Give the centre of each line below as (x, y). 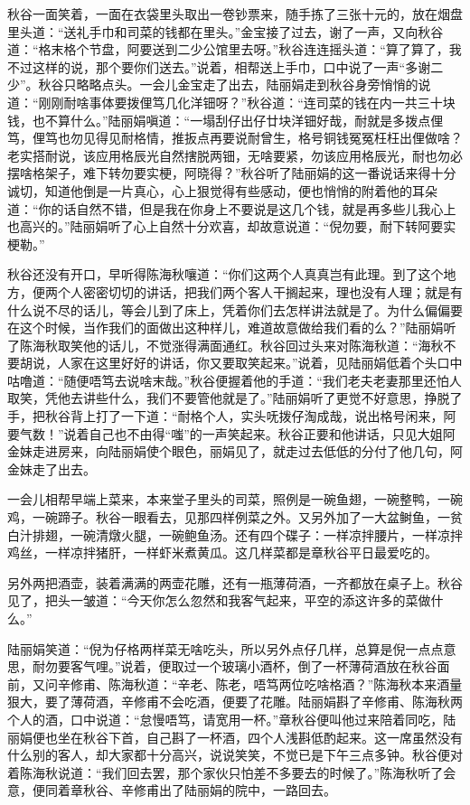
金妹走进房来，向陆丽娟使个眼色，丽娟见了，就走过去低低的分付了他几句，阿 (235, 451)
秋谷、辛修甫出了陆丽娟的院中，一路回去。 (209, 790)
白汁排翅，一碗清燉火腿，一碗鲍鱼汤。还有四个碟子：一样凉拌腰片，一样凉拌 (235, 534)
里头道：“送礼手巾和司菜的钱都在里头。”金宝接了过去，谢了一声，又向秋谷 (226, 31)
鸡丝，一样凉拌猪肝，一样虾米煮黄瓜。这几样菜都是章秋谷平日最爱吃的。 (222, 552)
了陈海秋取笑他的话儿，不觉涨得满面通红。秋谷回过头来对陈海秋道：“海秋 (226, 345)
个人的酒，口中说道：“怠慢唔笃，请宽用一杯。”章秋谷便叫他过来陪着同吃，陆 (232, 719)
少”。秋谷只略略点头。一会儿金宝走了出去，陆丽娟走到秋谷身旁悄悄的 (213, 84)
